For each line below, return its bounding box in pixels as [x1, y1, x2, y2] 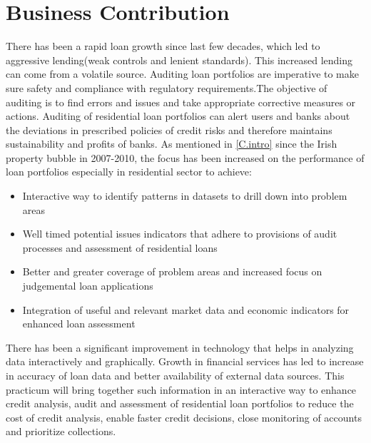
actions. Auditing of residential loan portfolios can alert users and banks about [6, 108, 350, 123]
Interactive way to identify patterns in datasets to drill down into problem [22, 188, 347, 203]
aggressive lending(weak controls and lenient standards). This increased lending [6, 52, 353, 67]
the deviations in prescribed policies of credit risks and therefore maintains [6, 122, 332, 137]
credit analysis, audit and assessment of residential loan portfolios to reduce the [6, 396, 354, 411]
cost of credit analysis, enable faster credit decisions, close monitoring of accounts [6, 409, 362, 424]
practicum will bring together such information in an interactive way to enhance [6, 382, 357, 397]
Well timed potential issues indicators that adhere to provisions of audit [22, 226, 337, 241]
